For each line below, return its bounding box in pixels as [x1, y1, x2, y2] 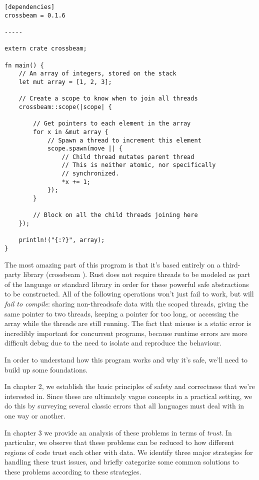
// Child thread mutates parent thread [61, 153, 194, 160]
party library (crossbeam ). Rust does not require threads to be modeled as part [4, 269, 250, 279]
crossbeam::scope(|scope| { [18, 103, 112, 110]
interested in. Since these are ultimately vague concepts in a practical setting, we [4, 390, 252, 401]
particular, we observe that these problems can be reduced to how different [4, 437, 234, 447]
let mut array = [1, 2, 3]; [18, 78, 112, 85]
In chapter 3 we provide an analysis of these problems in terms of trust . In [4, 427, 232, 437]
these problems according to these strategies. [4, 466, 141, 476]
